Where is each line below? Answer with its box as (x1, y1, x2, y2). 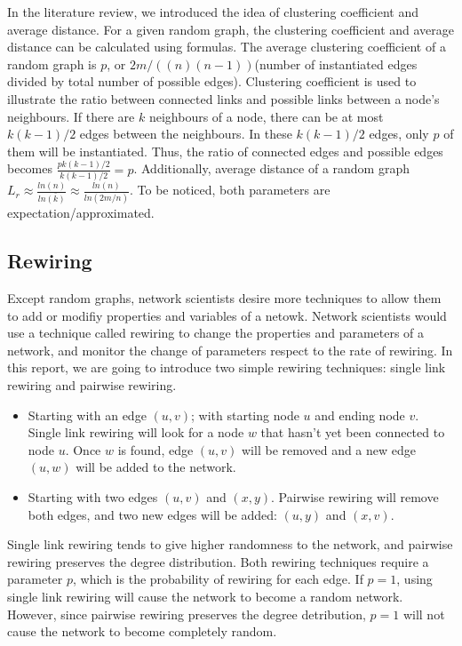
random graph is (7, 54, 97, 73)
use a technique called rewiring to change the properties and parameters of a (7, 323, 425, 342)
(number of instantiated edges (254, 54, 418, 73)
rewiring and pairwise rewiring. (7, 376, 177, 395)
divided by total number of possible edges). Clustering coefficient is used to (7, 72, 417, 91)
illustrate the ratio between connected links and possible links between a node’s (7, 89, 440, 108)
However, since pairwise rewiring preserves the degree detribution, (7, 604, 366, 623)
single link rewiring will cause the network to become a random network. (7, 586, 403, 605)
